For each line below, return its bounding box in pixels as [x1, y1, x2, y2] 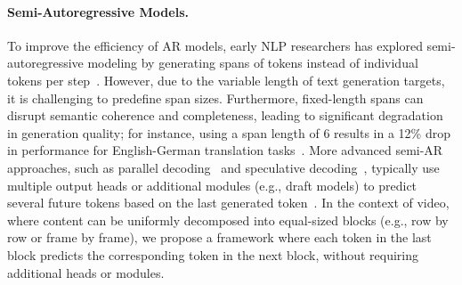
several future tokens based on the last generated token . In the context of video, [7, 193, 450, 212]
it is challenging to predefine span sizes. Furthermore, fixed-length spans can [7, 88, 424, 107]
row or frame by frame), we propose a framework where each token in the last [7, 228, 432, 247]
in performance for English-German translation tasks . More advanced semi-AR [7, 141, 443, 159]
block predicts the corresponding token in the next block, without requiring [7, 245, 419, 264]
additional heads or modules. [7, 263, 165, 281]
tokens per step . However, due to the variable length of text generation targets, [7, 70, 445, 89]
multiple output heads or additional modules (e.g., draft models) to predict [7, 175, 417, 194]
